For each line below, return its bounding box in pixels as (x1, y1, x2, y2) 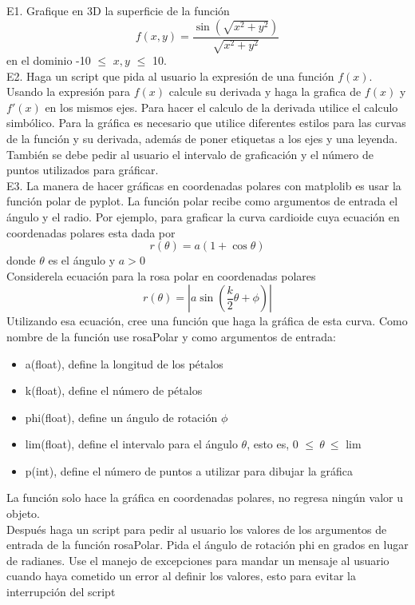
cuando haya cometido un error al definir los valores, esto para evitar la (6, 567, 357, 584)
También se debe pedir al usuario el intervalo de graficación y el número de (6, 145, 373, 162)
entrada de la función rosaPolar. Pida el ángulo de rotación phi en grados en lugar (6, 536, 409, 553)
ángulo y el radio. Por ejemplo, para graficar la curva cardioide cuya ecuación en (6, 208, 400, 225)
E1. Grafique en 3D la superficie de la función (6, 2, 230, 18)
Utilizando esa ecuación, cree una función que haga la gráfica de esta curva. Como (6, 312, 408, 329)
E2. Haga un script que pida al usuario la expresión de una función (6, 67, 334, 84)
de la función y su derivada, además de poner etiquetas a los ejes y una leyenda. (6, 129, 398, 146)
